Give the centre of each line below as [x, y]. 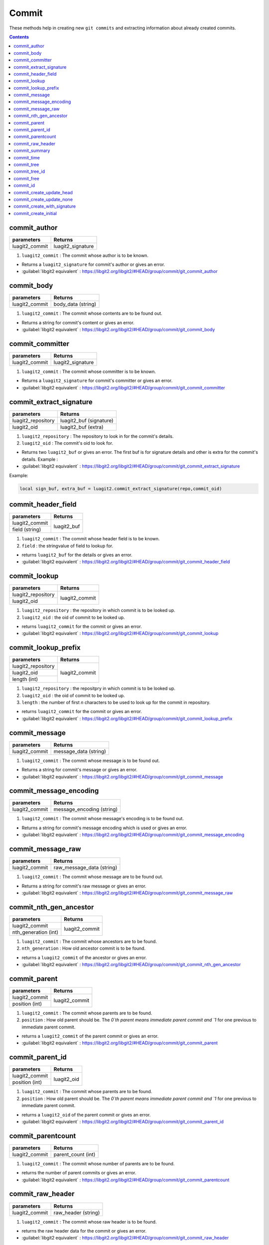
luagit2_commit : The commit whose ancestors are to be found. [89, 941]
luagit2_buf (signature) [87, 420]
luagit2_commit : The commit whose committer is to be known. [89, 372]
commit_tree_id [29, 171]
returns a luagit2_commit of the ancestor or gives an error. [84, 957]
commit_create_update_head [43, 192]
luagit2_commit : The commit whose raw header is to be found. [89, 1222]
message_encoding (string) [86, 809]
